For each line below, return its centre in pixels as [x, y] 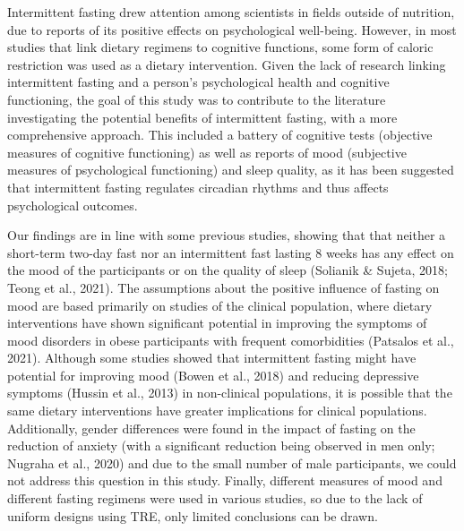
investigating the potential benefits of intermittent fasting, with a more [202, 117]
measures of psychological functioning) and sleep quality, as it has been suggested [231, 170]
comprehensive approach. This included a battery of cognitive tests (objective [220, 135]
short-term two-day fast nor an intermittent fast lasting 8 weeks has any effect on [231, 252]
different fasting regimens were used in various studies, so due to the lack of [215, 498]
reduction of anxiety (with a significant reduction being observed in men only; [221, 445]
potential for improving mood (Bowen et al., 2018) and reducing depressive [213, 375]
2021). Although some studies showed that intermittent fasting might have [212, 358]
